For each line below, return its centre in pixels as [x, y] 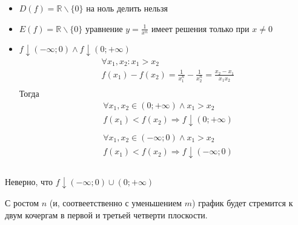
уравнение [104, 28]
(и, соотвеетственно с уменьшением [116, 203]
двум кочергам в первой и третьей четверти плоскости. [106, 214]
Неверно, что [29, 181]
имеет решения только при [200, 28]
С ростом [22, 203]
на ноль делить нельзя [127, 8]
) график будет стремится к [243, 203]
